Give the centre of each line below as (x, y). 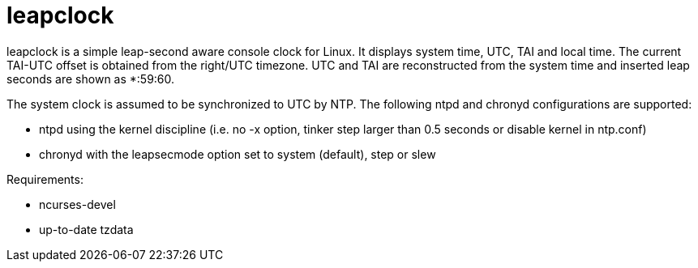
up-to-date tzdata (86, 229)
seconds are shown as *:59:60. (91, 79)
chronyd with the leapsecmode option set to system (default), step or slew (238, 154)
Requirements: (45, 179)
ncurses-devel (77, 204)
